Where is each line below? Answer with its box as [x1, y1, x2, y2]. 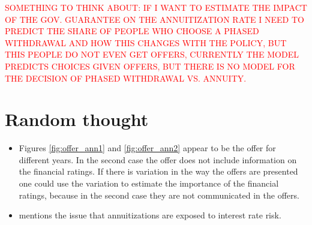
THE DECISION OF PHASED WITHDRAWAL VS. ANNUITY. [5, 71, 247, 84]
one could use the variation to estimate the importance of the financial [19, 177, 279, 190]
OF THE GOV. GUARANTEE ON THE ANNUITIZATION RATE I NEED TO [5, 13, 304, 25]
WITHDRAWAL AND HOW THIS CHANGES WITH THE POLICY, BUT [5, 36, 287, 49]
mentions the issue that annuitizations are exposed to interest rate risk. [19, 209, 281, 221]
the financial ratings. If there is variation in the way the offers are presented [19, 165, 298, 178]
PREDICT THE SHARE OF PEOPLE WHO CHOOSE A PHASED [5, 25, 259, 37]
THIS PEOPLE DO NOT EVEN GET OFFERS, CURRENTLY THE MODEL [5, 48, 299, 61]
